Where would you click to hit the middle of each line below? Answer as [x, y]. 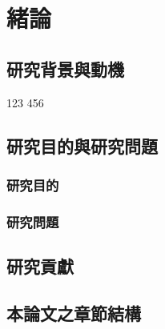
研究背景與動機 [65, 68]
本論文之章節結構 [74, 313]
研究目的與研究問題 [82, 145]
